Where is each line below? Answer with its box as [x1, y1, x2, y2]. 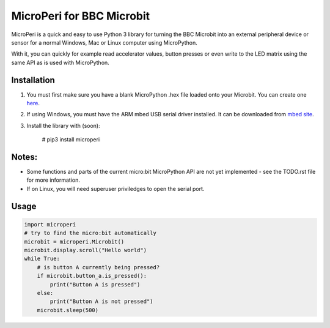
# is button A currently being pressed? [37, 264, 160, 270]
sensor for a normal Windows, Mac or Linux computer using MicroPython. [11, 39, 198, 46]
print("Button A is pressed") [50, 281, 141, 288]
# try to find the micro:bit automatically [24, 229, 157, 237]
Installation [11, 75, 55, 85]
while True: [24, 255, 61, 263]
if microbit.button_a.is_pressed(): [37, 272, 147, 280]
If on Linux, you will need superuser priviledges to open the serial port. [26, 185, 205, 192]
